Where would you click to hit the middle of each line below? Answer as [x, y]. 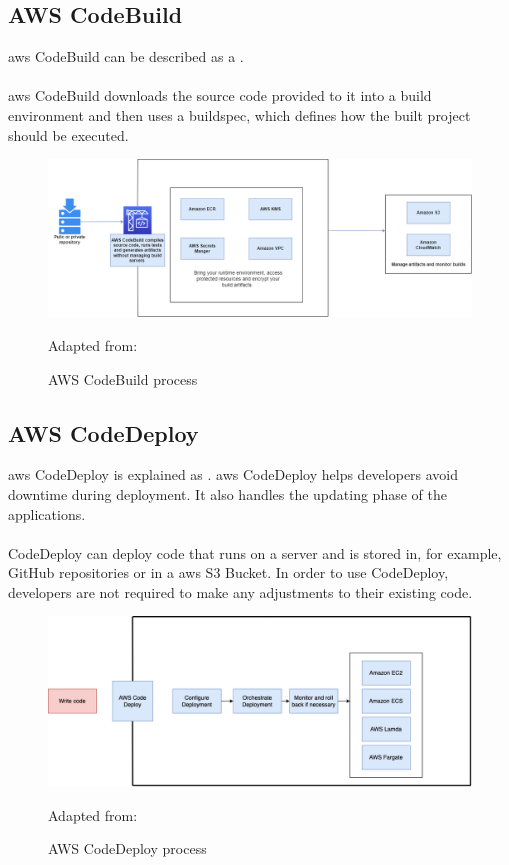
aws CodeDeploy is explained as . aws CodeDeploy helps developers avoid [233, 474]
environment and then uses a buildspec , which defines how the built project [239, 114]
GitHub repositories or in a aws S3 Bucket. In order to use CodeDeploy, [228, 572]
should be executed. [68, 134]
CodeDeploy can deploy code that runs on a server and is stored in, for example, [255, 552]
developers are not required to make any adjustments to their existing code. [240, 591]
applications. [47, 513]
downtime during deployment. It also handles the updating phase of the [227, 493]
